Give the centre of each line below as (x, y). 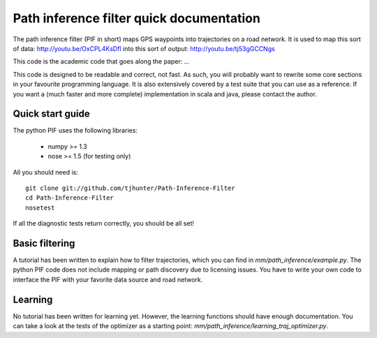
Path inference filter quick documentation (137, 18)
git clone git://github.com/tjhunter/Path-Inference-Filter (130, 188)
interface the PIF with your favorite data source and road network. (108, 279)
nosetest (40, 207)
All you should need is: (45, 172)
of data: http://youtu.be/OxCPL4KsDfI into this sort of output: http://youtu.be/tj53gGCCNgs (144, 48)
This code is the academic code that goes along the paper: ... (101, 61)
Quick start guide (51, 114)
